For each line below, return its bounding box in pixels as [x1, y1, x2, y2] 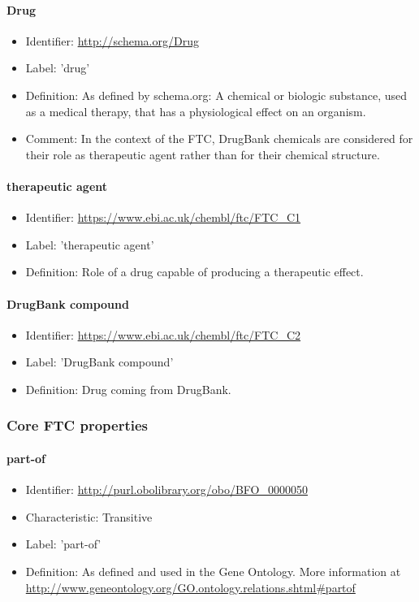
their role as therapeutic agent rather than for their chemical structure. [25, 145, 380, 162]
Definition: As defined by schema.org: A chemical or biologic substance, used [25, 86, 408, 103]
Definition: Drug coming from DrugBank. [25, 380, 231, 397]
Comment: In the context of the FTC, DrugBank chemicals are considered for [25, 130, 413, 147]
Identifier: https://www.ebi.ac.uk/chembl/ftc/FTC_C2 [25, 326, 301, 343]
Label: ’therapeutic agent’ [25, 236, 154, 253]
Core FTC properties [6, 415, 148, 435]
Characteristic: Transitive [25, 508, 153, 525]
